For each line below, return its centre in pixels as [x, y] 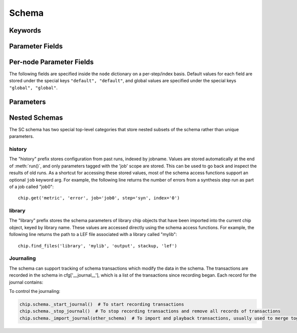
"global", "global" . [33, 88]
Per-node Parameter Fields [51, 62]
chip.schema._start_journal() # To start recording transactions [102, 304]
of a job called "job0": [31, 187]
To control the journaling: [35, 291]
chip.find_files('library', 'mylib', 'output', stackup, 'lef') [98, 246]
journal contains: [26, 282]
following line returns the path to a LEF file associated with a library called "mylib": [93, 235]
